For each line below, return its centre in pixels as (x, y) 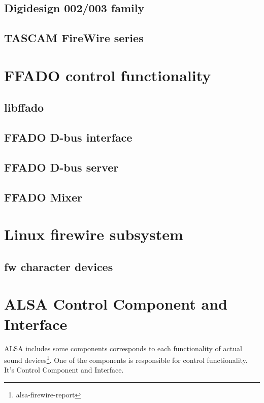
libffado (24, 107)
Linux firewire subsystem (94, 234)
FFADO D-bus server (61, 167)
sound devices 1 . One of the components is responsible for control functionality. (126, 359)
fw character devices (59, 266)
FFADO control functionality (108, 75)
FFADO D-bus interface (68, 137)
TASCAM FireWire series (74, 38)
